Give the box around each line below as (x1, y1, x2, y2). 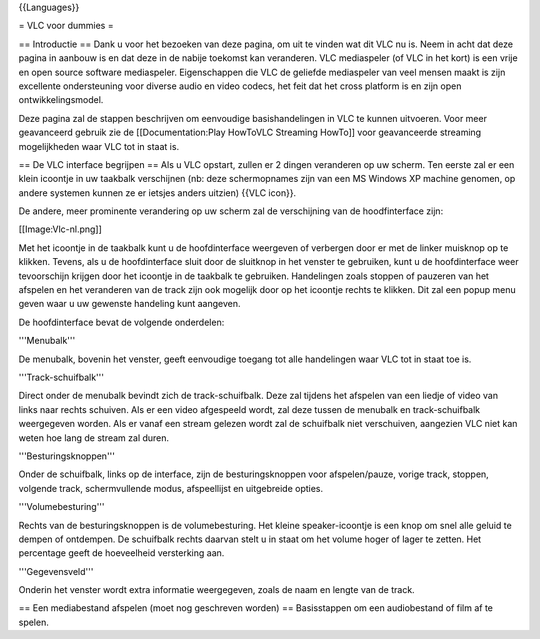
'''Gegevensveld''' (18, 565, 94, 577)
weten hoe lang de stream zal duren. (18, 431, 170, 444)
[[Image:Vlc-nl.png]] (18, 223, 102, 235)
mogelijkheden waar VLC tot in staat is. (18, 140, 180, 152)
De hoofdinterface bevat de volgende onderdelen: (18, 316, 225, 328)
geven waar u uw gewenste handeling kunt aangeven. (18, 298, 241, 310)
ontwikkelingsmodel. (18, 94, 104, 106)
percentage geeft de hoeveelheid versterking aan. (18, 547, 225, 559)
